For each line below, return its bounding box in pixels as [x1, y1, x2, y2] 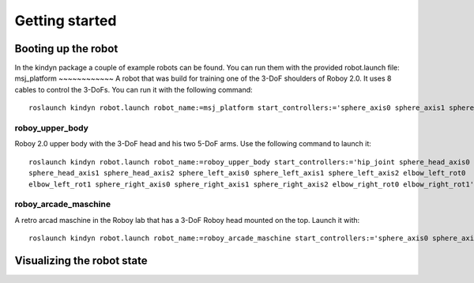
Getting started [14, 12, 117, 29]
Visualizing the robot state [14, 254, 148, 267]
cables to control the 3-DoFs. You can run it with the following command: [14, 85, 253, 94]
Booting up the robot [14, 42, 118, 55]
